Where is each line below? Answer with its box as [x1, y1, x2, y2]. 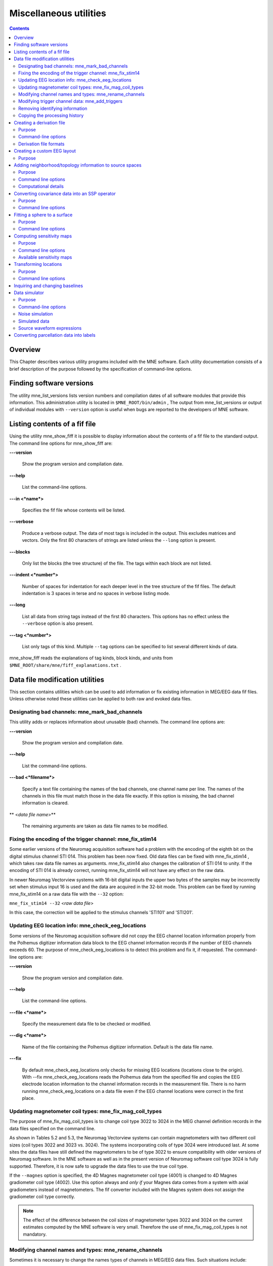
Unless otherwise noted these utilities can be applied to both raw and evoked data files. [9, 696, 192, 702]
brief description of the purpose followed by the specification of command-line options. [9, 366, 192, 372]
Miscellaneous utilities [9, 8, 106, 19]
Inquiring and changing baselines [14, 283, 83, 289]
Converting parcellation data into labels [14, 332, 96, 338]
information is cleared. [22, 800, 69, 806]
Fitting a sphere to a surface [14, 212, 73, 218]
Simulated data [18, 318, 50, 324]
